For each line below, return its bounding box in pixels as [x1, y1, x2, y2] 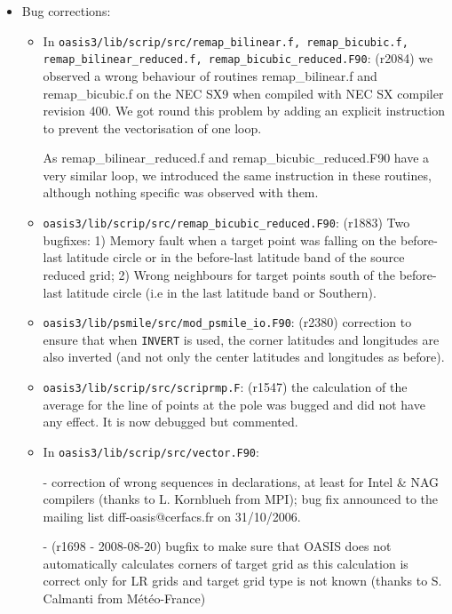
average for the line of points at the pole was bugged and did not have [43, 395, 425, 413]
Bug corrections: [21, 2, 111, 20]
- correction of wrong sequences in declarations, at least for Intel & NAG [43, 472, 440, 490]
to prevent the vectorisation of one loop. [43, 118, 262, 137]
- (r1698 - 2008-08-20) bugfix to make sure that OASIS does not [43, 537, 392, 555]
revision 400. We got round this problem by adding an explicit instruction [43, 101, 445, 120]
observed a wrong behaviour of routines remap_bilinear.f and [43, 66, 377, 84]
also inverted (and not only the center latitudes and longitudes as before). [43, 347, 445, 366]
